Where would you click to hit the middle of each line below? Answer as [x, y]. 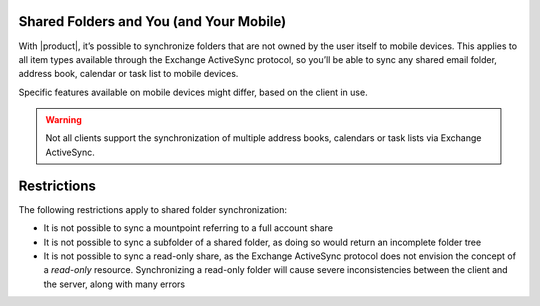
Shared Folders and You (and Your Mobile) [152, 21]
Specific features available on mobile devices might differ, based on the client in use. [193, 92]
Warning [63, 120]
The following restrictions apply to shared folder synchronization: [153, 209]
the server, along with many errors [114, 284]
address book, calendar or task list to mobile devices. [128, 74]
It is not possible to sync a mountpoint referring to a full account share [188, 228]
